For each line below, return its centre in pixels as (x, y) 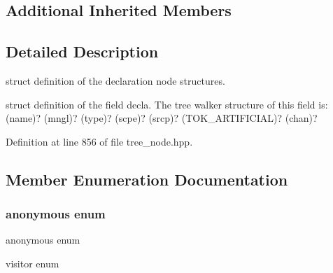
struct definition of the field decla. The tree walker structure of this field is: (167, 104)
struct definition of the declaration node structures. (115, 80)
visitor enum (33, 263)
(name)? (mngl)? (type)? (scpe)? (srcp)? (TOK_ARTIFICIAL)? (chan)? (162, 118)
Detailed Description (82, 51)
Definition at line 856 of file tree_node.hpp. (99, 141)
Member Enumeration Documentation (147, 179)
